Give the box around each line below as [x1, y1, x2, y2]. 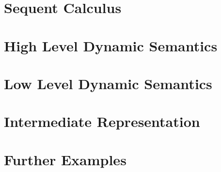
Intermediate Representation [4, 111, 200, 131]
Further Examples [4, 149, 126, 169]
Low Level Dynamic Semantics [4, 73, 212, 93]
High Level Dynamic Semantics [4, 35, 218, 55]
